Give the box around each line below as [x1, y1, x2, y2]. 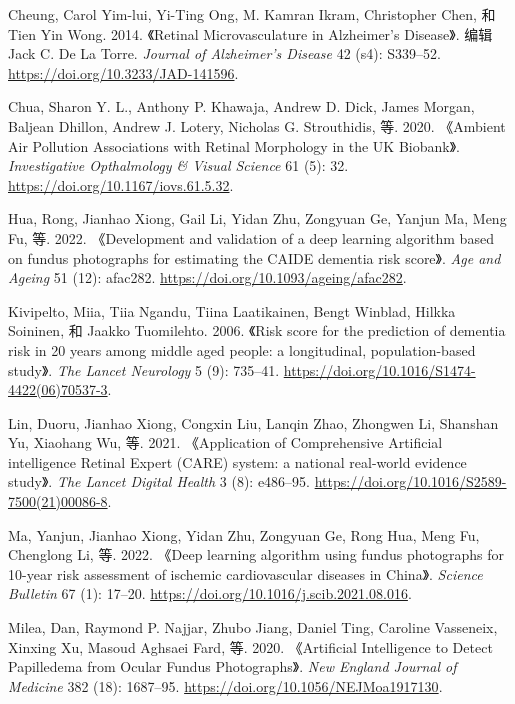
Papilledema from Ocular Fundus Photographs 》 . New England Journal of [8, 656, 457, 677]
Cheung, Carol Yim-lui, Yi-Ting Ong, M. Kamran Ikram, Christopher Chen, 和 [8, 4, 496, 24]
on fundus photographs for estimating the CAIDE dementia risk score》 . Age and [8, 247, 501, 268]
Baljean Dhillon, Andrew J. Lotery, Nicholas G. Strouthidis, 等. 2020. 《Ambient [8, 115, 506, 136]
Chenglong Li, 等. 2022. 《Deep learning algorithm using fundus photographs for [8, 544, 504, 565]
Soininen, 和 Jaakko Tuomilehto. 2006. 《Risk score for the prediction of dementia [8, 320, 506, 341]
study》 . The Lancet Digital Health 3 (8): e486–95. [8, 471, 310, 492]
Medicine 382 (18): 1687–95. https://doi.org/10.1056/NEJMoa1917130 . [8, 675, 443, 696]
